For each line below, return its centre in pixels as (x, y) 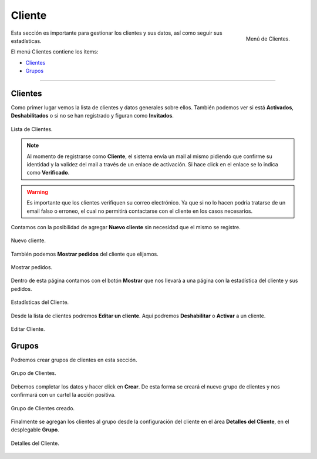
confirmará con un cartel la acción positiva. (63, 395)
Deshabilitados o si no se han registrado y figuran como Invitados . (92, 116)
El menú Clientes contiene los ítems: (55, 52)
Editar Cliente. (28, 329)
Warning (37, 192)
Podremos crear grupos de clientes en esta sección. (74, 360)
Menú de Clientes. (268, 39)
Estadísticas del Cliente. (40, 302)
